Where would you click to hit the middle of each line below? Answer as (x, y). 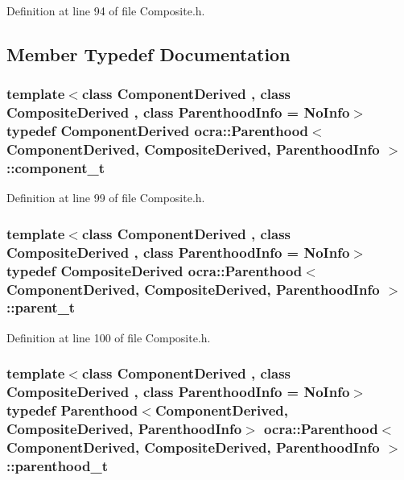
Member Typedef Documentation (148, 54)
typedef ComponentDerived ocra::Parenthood (158, 131)
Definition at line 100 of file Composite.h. (109, 337)
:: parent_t (41, 307)
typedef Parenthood (72, 410)
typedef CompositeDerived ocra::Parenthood (155, 270)
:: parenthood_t (57, 465)
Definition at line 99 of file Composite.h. (106, 198)
